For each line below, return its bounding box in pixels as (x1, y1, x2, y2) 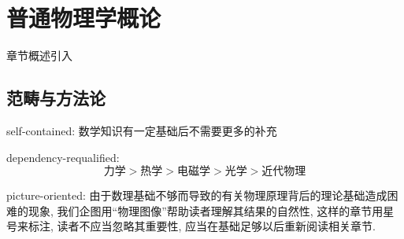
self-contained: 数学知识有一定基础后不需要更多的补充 (6, 122, 277, 138)
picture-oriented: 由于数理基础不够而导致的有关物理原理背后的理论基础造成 (6, 187, 387, 204)
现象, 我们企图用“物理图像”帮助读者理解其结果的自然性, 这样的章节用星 (28, 202, 395, 219)
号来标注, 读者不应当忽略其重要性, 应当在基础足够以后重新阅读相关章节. (6, 218, 376, 234)
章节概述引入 (6, 47, 72, 64)
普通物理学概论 (6, 2, 161, 34)
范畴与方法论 (6, 86, 106, 110)
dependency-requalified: (6, 149, 120, 165)
